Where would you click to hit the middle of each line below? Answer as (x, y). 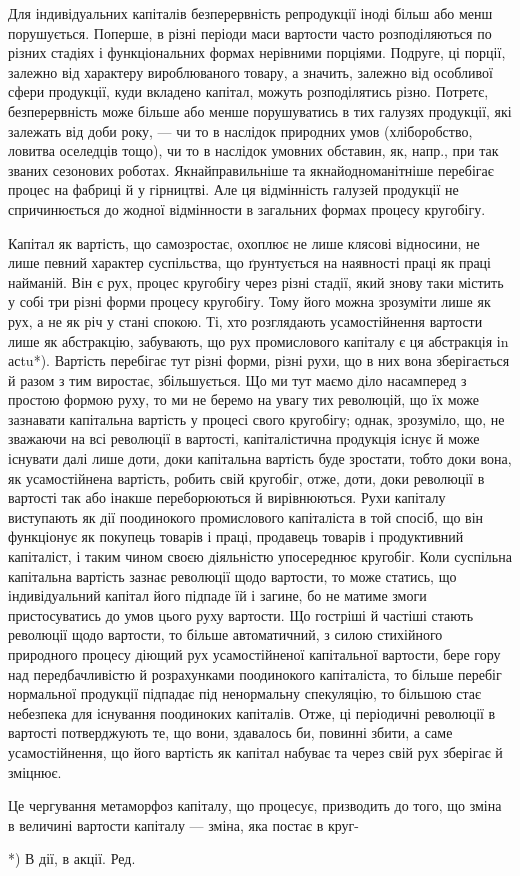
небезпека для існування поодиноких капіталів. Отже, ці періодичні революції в (252, 712)
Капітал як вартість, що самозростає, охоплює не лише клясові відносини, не (244, 242)
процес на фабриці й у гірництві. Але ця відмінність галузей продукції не (233, 189)
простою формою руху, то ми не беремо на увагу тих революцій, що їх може (243, 399)
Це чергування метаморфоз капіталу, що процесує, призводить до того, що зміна (255, 805)
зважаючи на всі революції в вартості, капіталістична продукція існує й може (244, 438)
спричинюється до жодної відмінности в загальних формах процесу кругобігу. (247, 208)
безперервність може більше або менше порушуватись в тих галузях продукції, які (260, 110)
